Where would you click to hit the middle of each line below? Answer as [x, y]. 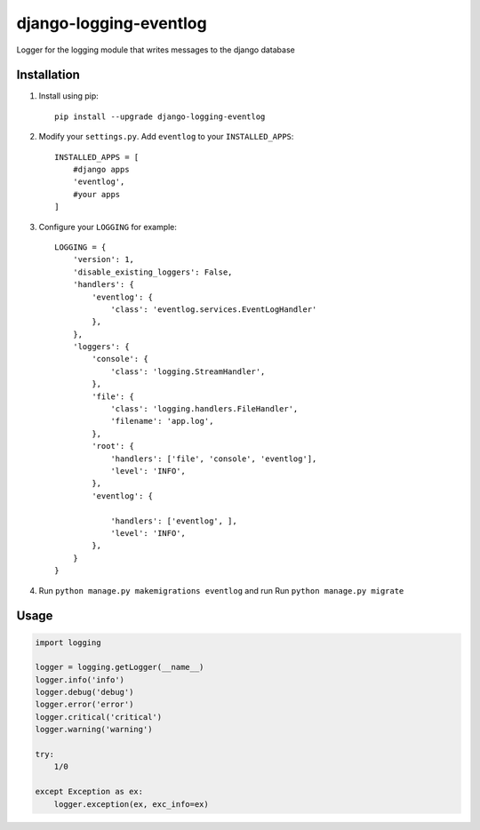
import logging [68, 642]
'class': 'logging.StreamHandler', [188, 371]
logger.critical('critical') [99, 717]
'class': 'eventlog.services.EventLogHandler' [214, 309]
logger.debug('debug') [84, 692]
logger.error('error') [84, 705]
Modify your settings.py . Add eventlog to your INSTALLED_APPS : [166, 137]
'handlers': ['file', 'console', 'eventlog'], [214, 459]
